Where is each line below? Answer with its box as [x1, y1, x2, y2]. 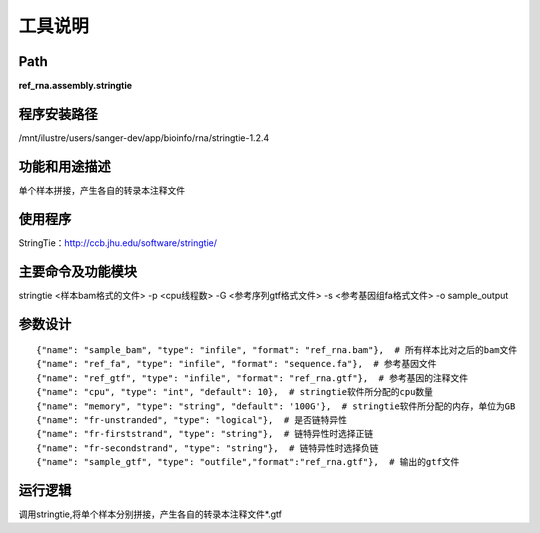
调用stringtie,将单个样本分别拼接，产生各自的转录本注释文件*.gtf [18, 508, 282, 520]
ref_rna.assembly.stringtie [18, 80, 133, 92]
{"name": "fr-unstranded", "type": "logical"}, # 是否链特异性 [36, 415, 348, 426]
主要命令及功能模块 [18, 263, 137, 280]
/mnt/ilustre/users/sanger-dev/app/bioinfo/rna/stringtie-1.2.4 [18, 131, 270, 144]
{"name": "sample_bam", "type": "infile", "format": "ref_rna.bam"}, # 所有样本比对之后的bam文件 [36, 345, 518, 356]
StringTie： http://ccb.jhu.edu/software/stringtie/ [18, 236, 218, 249]
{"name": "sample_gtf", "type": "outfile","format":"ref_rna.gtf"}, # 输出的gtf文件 [36, 456, 460, 468]
